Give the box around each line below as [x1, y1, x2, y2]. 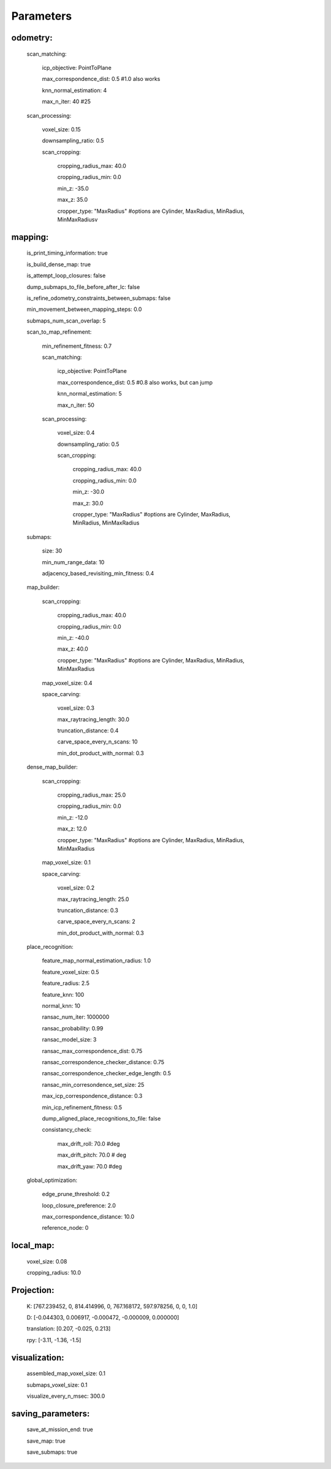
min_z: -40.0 [57, 634, 89, 641]
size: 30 [42, 547, 63, 554]
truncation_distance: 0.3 [57, 907, 119, 914]
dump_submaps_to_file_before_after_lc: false [26, 283, 140, 291]
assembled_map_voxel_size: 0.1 [26, 1370, 105, 1377]
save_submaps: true [26, 1448, 78, 1456]
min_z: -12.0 [57, 813, 88, 821]
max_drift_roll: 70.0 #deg [57, 1140, 120, 1147]
